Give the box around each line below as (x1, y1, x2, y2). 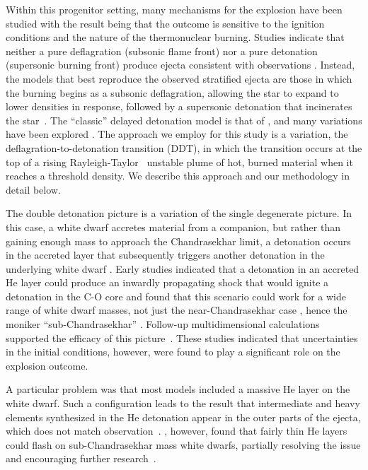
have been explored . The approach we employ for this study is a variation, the (6, 127, 348, 141)
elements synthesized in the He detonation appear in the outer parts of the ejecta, (6, 409, 361, 424)
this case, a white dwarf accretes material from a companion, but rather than (6, 219, 340, 234)
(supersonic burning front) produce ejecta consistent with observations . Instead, (6, 57, 355, 72)
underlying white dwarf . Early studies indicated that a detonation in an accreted (6, 261, 360, 276)
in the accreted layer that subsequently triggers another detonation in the (6, 247, 325, 262)
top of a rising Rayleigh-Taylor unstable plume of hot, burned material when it (6, 154, 353, 169)
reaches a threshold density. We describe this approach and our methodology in (6, 168, 350, 183)
